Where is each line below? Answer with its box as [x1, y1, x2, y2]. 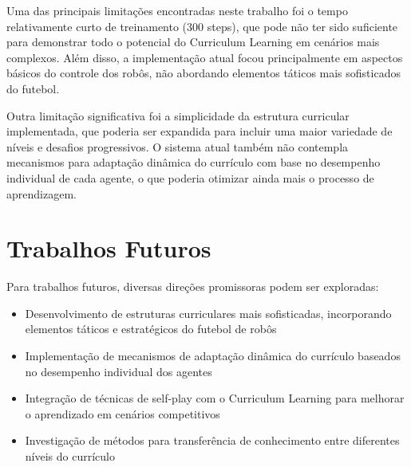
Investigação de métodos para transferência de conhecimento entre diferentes [25, 432, 400, 449]
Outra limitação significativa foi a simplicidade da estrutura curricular [6, 107, 350, 124]
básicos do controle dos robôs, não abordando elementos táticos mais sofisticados [6, 65, 401, 81]
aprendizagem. [6, 185, 77, 202]
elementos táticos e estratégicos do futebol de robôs [25, 320, 277, 337]
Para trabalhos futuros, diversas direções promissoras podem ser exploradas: [6, 278, 379, 295]
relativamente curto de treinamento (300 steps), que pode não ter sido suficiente [6, 18, 398, 34]
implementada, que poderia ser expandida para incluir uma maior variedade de [6, 123, 393, 139]
